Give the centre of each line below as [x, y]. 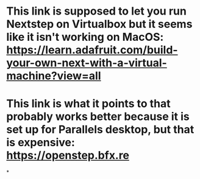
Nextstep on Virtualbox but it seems [99, 24]
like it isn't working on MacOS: [85, 37]
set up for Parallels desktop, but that [100, 130]
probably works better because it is [98, 117]
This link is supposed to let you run [97, 11]
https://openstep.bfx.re [68, 156]
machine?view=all [54, 76]
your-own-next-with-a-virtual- [87, 63]
